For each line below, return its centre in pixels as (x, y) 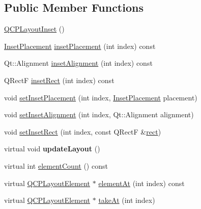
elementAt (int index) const (141, 183)
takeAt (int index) (127, 200)
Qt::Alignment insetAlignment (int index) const (78, 63)
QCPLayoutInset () (34, 29)
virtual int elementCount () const (56, 165)
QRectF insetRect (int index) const (59, 80)
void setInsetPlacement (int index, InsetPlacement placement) (101, 97)
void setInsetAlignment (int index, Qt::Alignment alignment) (99, 114)
